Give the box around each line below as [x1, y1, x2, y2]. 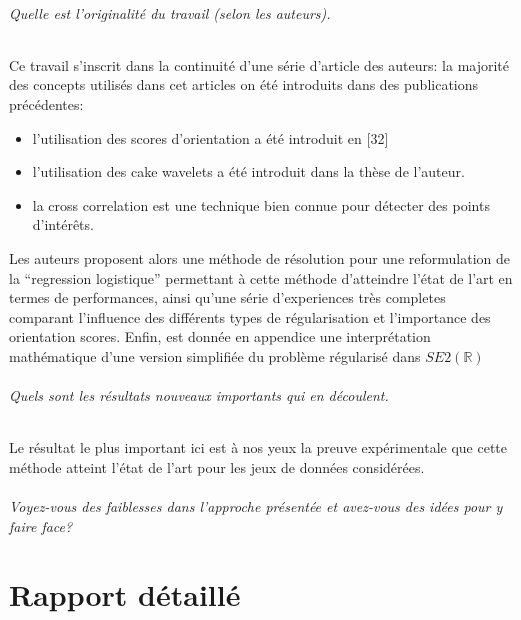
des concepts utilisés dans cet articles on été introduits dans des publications [9, 74, 479, 95]
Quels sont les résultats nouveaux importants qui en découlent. [9, 385, 389, 406]
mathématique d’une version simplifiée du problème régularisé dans [9, 345, 421, 366]
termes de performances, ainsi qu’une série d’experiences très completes [9, 287, 446, 308]
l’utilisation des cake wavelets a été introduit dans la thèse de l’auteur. [32, 161, 465, 182]
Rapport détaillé [9, 574, 241, 615]
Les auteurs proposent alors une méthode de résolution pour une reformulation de [9, 247, 510, 268]
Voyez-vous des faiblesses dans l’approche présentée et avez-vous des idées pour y [9, 496, 503, 517]
